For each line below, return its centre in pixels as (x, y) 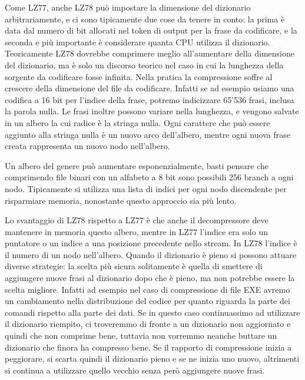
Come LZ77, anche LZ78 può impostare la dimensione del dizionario (128, 7)
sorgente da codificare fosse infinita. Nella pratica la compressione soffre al (139, 76)
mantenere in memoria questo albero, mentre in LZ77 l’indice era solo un (136, 231)
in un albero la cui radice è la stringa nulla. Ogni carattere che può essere (137, 122)
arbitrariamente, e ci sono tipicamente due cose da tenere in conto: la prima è (145, 19)
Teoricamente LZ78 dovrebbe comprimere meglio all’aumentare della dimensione (150, 53)
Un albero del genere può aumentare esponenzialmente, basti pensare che (137, 165)
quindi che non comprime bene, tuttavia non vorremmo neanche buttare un (141, 336)
